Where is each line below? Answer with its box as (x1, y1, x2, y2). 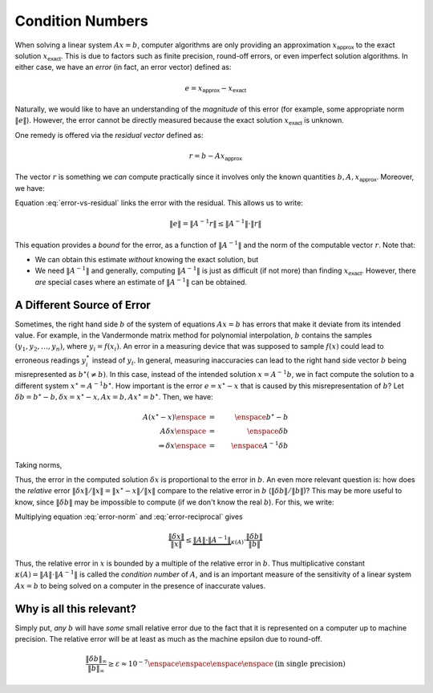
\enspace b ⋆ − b (234, 411, 289, 422)
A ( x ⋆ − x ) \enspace (143, 411, 207, 422)
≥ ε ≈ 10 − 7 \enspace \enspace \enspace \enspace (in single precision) (107, 658, 346, 669)
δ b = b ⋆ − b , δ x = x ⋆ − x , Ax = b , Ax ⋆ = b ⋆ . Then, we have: (14, 391, 213, 402)
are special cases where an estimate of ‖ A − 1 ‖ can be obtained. (34, 277, 248, 286)
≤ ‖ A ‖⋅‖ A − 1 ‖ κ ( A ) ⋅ (185, 534, 247, 546)
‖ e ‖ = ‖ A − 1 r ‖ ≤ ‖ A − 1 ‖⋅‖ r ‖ (169, 217, 262, 229)
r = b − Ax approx (188, 151, 242, 162)
